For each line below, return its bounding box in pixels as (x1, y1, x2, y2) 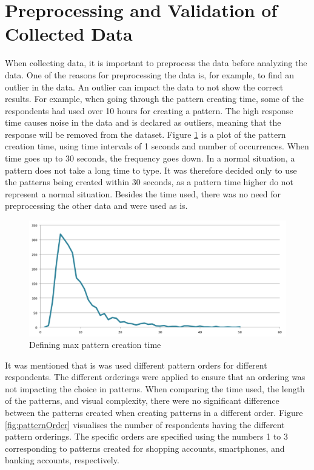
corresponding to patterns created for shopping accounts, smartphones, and (5, 441, 285, 454)
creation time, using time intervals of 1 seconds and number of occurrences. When (5, 140, 309, 152)
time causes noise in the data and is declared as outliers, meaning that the (5, 116, 281, 129)
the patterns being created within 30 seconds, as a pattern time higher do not (5, 175, 294, 188)
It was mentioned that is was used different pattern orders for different (5, 358, 267, 371)
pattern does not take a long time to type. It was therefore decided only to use (5, 163, 297, 176)
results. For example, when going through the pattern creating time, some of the (5, 92, 304, 105)
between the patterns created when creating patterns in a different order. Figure (5, 406, 303, 419)
